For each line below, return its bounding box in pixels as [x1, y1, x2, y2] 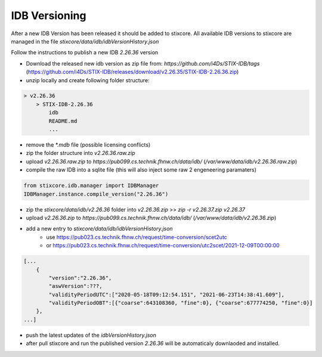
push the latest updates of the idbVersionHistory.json [26, 331, 156, 339]
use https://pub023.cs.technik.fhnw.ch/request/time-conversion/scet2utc [46, 233, 228, 241]
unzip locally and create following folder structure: [26, 76, 150, 83]
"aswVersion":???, [48, 283, 103, 290]
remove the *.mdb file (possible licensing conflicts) [26, 141, 151, 148]
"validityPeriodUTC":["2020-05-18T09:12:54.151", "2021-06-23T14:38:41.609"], [48, 291, 285, 298]
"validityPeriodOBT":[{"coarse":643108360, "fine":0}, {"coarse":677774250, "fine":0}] [48, 300, 313, 306]
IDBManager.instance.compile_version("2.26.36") [23, 191, 169, 197]
